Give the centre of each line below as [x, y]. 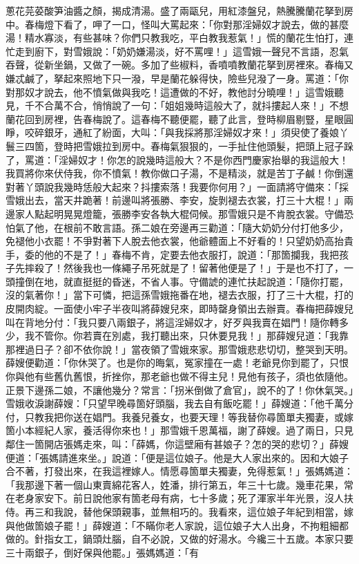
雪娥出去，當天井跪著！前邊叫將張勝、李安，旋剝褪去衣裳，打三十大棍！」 [175, 200]
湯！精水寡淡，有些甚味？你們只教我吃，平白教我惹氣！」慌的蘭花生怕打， [175, 38]
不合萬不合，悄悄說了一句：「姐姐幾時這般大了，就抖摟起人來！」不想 [191, 105]
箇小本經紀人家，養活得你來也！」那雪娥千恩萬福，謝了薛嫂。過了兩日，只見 [179, 430]
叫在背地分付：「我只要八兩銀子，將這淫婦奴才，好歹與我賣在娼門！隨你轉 [172, 322]
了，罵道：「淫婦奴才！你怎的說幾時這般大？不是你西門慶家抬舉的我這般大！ [177, 159]
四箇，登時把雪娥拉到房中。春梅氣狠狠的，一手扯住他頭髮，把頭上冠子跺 [189, 145]
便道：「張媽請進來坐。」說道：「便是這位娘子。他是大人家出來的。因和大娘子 [177, 457]
